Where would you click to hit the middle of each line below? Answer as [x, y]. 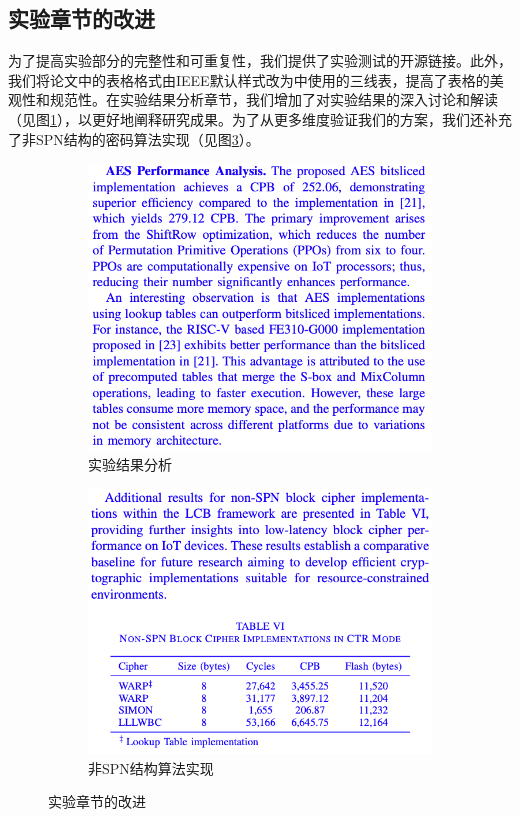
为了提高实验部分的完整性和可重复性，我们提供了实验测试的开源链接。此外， [260, 60]
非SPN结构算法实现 [151, 767]
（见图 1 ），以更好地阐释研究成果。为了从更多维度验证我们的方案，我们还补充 [260, 118]
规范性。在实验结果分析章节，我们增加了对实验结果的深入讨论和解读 [273, 99]
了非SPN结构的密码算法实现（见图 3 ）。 [134, 138]
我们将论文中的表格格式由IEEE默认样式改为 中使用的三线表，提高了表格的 [249, 79]
